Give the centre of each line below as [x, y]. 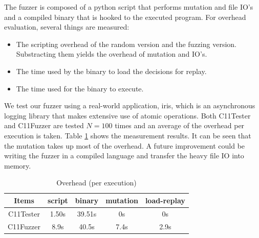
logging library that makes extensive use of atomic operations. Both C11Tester [127, 115]
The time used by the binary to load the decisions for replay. [111, 71]
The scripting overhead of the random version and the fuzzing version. [126, 44]
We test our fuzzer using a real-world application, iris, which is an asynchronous [130, 105]
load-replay [165, 200]
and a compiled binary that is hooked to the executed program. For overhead [125, 17]
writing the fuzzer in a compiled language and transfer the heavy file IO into [124, 156]
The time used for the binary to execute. [80, 88]
